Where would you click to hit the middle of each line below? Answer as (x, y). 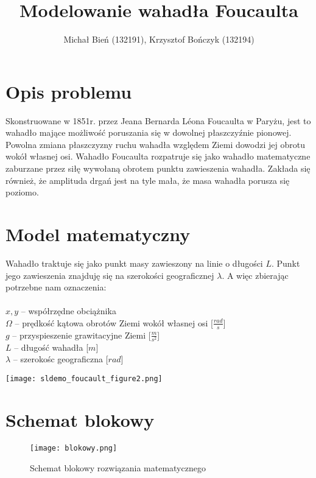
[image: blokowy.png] (74, 448)
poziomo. (22, 192)
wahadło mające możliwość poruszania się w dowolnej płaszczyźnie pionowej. (149, 132)
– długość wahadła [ (51, 347)
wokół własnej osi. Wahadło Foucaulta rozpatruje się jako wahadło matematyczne (158, 156)
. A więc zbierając (255, 275)
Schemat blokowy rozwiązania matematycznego (118, 467)
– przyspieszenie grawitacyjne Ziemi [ (82, 335)
